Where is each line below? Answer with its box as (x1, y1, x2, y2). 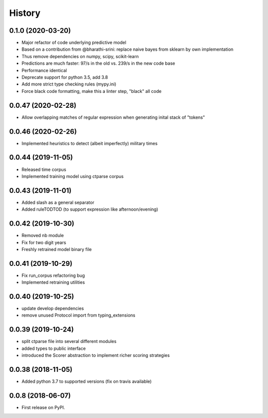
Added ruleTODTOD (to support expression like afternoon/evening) (21, 206, 158, 212)
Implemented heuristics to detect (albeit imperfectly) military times (21, 140, 158, 146)
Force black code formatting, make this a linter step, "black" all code (21, 88, 162, 94)
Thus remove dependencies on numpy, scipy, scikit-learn (21, 53, 139, 59)
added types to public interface (21, 345, 86, 351)
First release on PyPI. (21, 404, 66, 410)
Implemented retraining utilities (21, 279, 85, 285)
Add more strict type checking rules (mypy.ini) (21, 81, 117, 87)
